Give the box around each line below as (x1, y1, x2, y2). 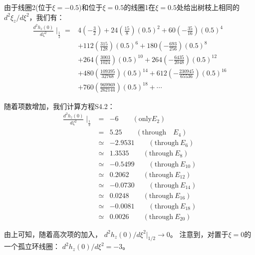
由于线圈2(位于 (4, 2, 52, 12)
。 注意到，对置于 (170, 228, 229, 239)
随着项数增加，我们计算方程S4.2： (4, 100, 115, 111)
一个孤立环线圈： (4, 241, 60, 251)
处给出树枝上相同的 (176, 2, 240, 12)
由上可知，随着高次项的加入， (4, 228, 102, 239)
